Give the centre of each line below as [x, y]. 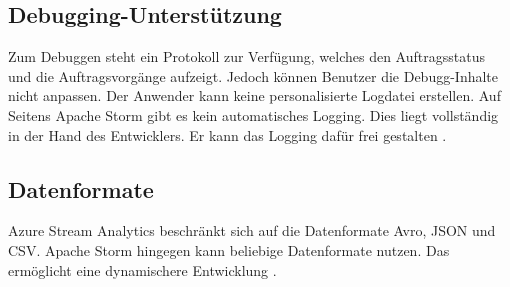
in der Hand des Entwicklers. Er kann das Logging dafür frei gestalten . [227, 134]
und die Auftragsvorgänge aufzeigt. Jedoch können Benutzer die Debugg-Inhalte [253, 75]
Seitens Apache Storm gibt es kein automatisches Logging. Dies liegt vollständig [253, 114]
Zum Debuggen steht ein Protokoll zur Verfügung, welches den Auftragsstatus [246, 56]
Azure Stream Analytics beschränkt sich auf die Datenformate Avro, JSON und [252, 230]
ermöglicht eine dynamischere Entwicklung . [142, 269]
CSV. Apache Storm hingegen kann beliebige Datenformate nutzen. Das [229, 249]
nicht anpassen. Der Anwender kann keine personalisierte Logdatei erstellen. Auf [254, 95]
